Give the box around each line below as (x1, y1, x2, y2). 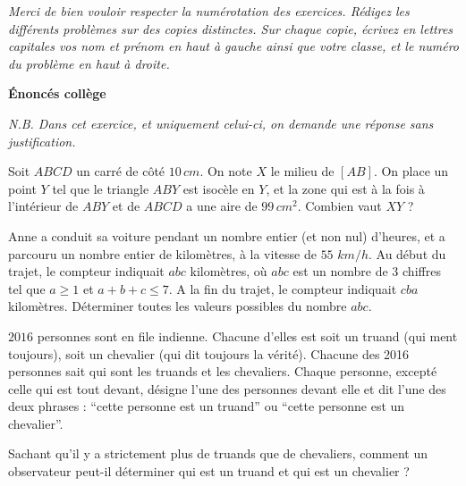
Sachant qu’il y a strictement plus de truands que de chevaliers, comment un (8, 444, 428, 463)
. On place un (373, 162, 449, 180)
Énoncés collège (8, 84, 106, 103)
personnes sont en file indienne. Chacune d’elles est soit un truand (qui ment (37, 326, 458, 345)
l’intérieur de (8, 197, 79, 215)
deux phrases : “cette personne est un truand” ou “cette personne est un (8, 397, 405, 415)
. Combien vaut (297, 197, 382, 215)
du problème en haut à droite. (8, 54, 170, 72)
